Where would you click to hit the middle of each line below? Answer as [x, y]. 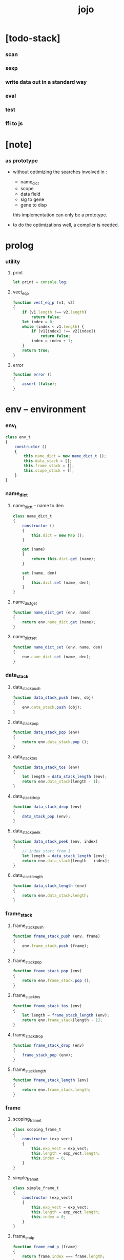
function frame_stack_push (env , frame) [56, 936]
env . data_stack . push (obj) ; [52, 707]
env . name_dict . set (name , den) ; [57, 657]
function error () [32, 374]
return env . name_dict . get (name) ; [59, 622]
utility [13, 262]
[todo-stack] [33, 38]
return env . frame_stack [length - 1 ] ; [63, 1020]
